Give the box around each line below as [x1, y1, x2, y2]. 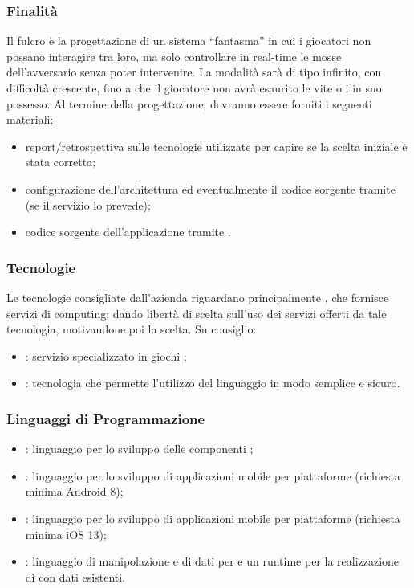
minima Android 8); [25, 483, 124, 500]
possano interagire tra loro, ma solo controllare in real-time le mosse [6, 47, 342, 64]
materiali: [6, 111, 54, 128]
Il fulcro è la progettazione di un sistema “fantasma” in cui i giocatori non [6, 32, 371, 49]
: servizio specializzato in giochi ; [25, 347, 187, 364]
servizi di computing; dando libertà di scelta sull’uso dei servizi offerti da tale [6, 304, 387, 321]
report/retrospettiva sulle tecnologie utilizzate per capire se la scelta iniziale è [25, 137, 408, 154]
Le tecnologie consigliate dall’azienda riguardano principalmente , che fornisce [6, 288, 389, 305]
